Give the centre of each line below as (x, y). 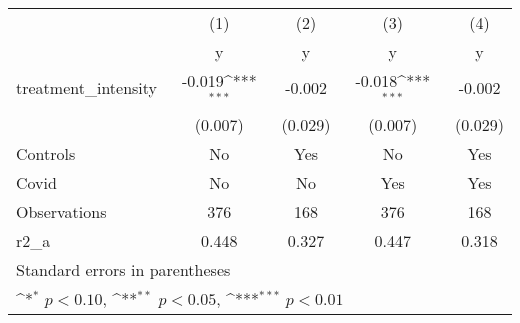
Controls (46, 153)
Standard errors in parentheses (123, 269)
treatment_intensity (87, 88)
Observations (61, 211)
